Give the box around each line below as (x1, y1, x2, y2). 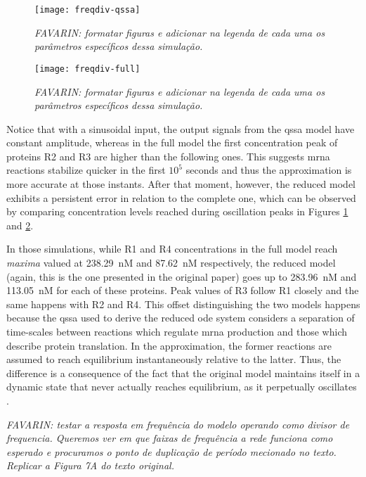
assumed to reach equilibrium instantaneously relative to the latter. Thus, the (6, 352, 341, 367)
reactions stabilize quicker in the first (6, 163, 166, 177)
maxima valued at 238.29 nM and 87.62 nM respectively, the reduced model (6, 255, 336, 270)
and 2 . (6, 217, 34, 232)
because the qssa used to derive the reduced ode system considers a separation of (6, 310, 355, 325)
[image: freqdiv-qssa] (34, 5, 140, 15)
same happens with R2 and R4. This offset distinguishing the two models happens (6, 296, 360, 311)
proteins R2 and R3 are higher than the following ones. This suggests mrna (6, 148, 330, 163)
